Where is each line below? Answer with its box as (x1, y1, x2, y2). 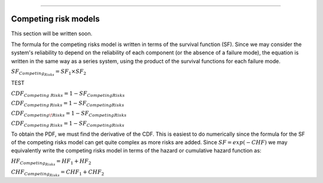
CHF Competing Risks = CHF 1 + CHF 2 (11, 169, 105, 178)
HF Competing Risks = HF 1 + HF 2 (11, 157, 92, 167)
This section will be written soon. (11, 30, 93, 37)
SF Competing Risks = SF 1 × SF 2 (11, 68, 87, 77)
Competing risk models (11, 14, 100, 24)
